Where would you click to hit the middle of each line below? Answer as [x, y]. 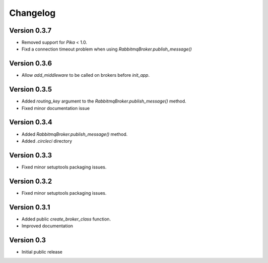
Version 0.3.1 [30, 207]
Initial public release [42, 252]
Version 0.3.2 [31, 181]
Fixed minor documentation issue [56, 108]
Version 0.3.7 [30, 30]
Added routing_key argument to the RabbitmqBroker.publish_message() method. [104, 101]
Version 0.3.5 [31, 89]
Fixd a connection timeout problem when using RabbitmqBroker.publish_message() [107, 49]
